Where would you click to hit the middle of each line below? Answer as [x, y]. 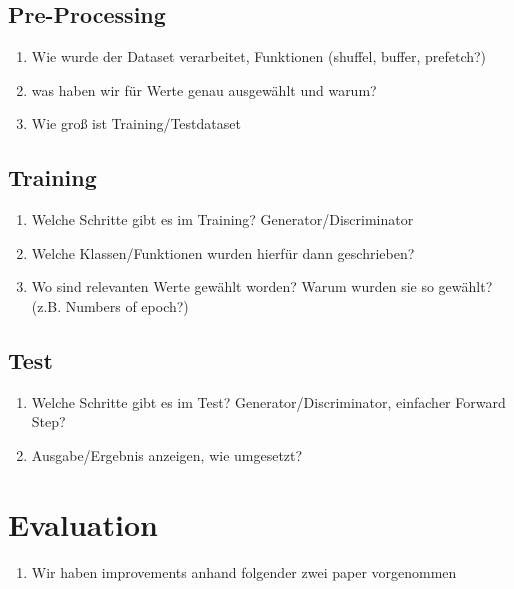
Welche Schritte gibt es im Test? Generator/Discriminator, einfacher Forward [268, 401]
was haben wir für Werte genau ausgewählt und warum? [204, 89]
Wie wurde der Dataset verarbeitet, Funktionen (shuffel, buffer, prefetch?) [259, 56]
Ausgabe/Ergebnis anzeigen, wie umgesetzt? [167, 454]
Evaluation [83, 523]
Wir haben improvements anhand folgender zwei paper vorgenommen [244, 571]
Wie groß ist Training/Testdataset [136, 123]
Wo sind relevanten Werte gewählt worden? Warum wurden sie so [232, 286]
